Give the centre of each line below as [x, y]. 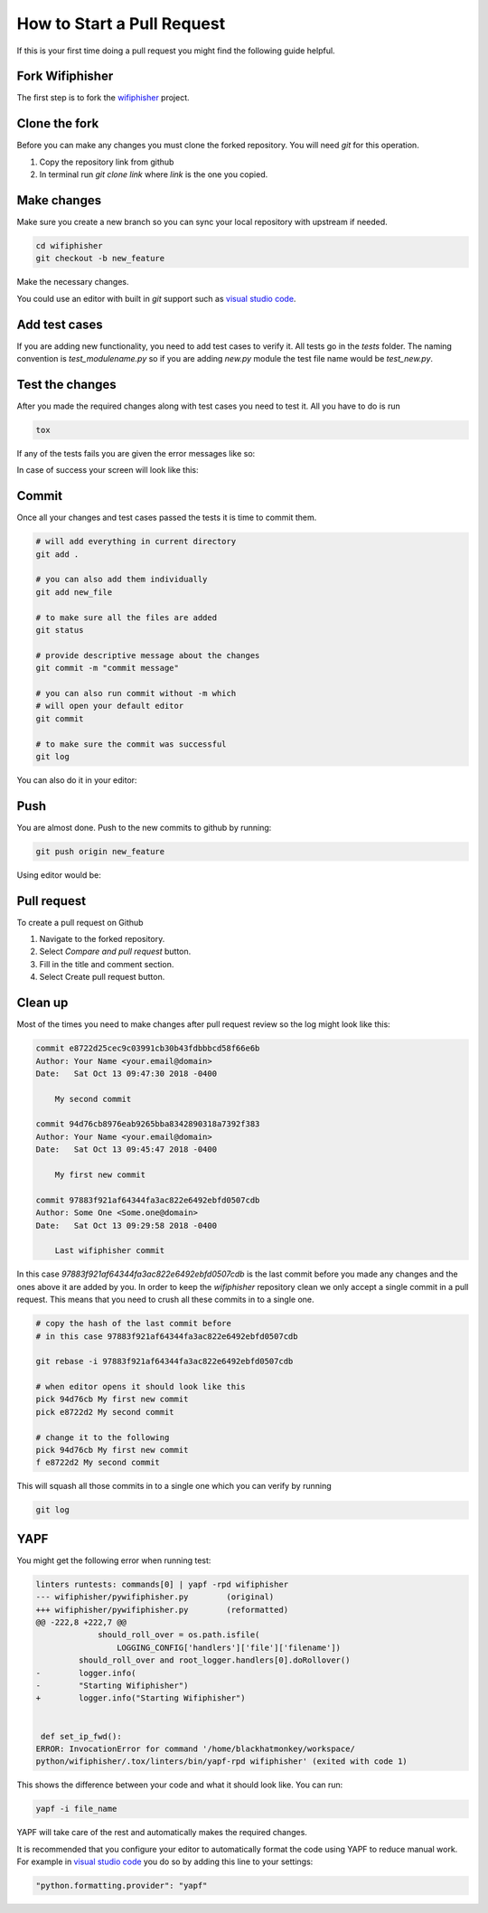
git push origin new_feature [100, 851]
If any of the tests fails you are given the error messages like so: [136, 453]
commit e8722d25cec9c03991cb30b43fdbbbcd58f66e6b [148, 1048]
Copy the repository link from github [107, 162]
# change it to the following [103, 1437]
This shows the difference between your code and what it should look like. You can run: [180, 1785]
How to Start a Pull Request [121, 24]
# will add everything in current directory [136, 542]
